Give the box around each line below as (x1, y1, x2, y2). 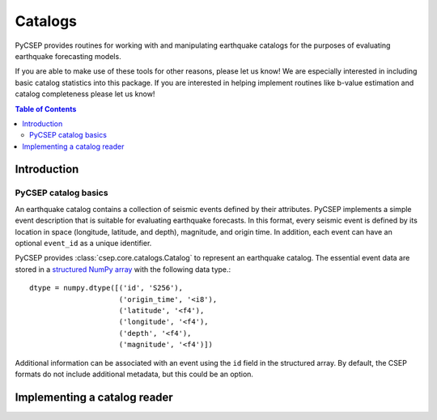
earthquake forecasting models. (15, 51, 121, 61)
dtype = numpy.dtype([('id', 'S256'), (29, 283, 184, 293)
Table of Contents (15, 104, 77, 113)
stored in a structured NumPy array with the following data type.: (15, 264, 231, 274)
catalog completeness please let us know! (15, 89, 155, 99)
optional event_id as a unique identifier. (15, 239, 152, 248)
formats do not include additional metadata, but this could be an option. (15, 369, 254, 379)
